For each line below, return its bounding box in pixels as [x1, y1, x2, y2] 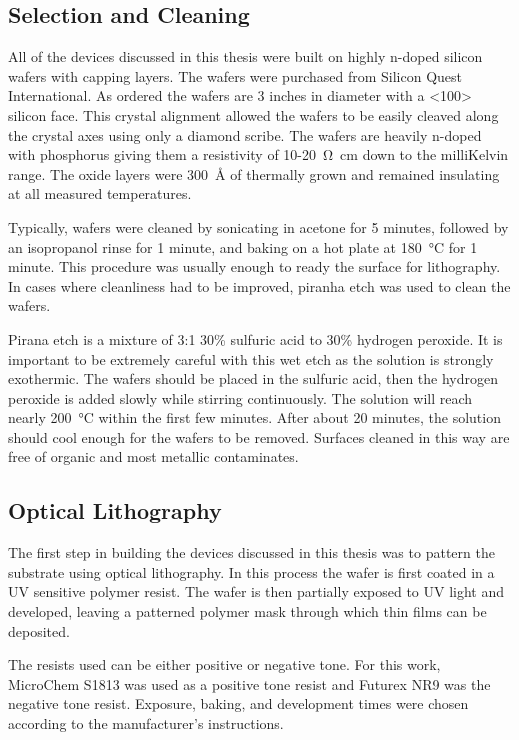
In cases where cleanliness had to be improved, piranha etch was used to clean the [8, 275, 511, 296]
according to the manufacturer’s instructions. [8, 713, 284, 734]
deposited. [8, 620, 70, 641]
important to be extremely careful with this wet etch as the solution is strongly [8, 348, 494, 369]
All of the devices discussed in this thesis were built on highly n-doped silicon [8, 46, 483, 67]
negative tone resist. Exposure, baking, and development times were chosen [8, 693, 469, 714]
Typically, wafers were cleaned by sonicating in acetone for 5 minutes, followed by [8, 216, 509, 237]
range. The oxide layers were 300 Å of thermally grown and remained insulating [8, 163, 500, 184]
